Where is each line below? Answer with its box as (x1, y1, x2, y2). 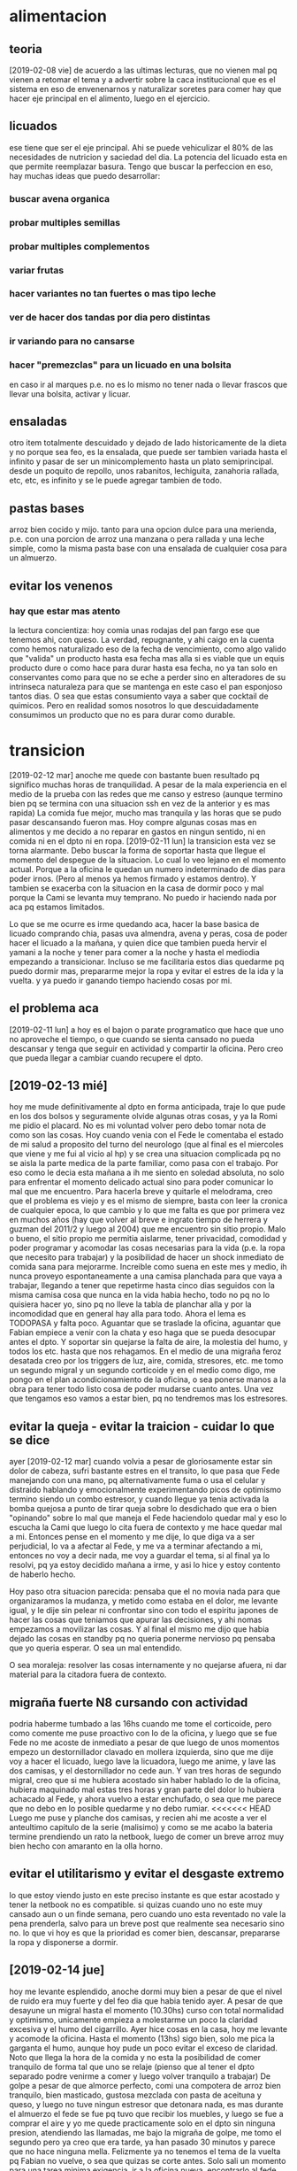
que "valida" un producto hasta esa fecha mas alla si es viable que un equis (9, 653, 285, 663)
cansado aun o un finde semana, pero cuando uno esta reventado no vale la (9, 1908, 286, 1919)
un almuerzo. (9, 552, 57, 563)
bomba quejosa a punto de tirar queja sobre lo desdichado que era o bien (9, 1503, 277, 1514)
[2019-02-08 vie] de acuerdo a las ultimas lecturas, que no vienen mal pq (9, 65, 278, 75)
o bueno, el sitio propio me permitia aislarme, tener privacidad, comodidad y (9, 1233, 287, 1244)
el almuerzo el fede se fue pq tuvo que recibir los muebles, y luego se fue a (9, 2108, 285, 2119)
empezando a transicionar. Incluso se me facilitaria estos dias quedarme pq (9, 956, 285, 967)
